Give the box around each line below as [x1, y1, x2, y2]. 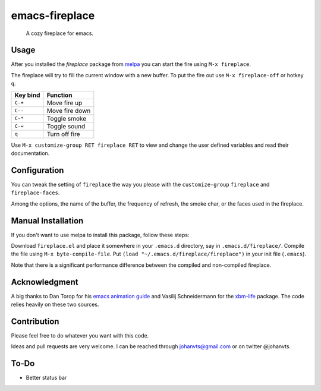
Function [46, 91, 73, 99]
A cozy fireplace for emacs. [26, 30, 94, 37]
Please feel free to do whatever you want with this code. [11, 332, 149, 339]
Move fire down [46, 106, 91, 115]
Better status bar [26, 374, 67, 381]
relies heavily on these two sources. [11, 301, 99, 308]
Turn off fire [46, 130, 80, 138]
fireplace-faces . [11, 189, 60, 196]
